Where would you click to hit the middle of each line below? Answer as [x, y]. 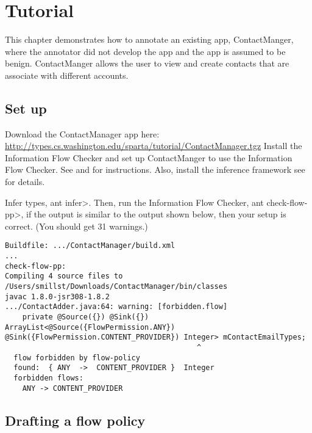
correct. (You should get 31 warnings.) [76, 226]
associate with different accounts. [67, 75]
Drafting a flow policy [75, 420]
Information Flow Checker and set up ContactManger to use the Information [149, 157]
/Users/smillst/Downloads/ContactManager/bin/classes [116, 287]
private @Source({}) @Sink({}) [86, 317]
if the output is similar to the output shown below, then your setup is [156, 214]
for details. [25, 182]
